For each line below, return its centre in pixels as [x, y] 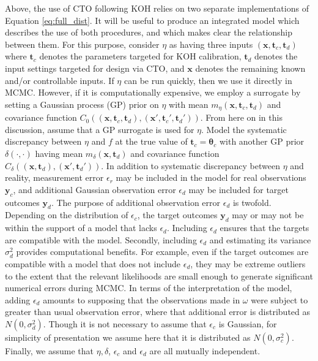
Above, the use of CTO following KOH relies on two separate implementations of [157, 8]
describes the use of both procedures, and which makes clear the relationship [149, 32]
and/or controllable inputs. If [60, 80]
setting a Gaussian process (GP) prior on [82, 104]
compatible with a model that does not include [93, 263]
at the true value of [151, 141]
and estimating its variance [260, 239]
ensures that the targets [264, 228]
